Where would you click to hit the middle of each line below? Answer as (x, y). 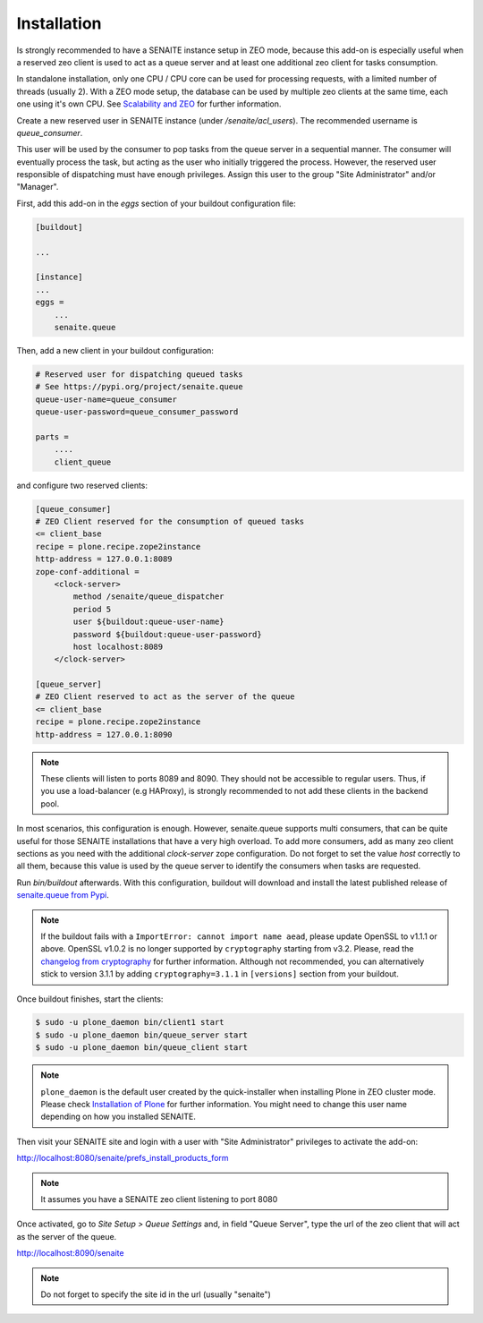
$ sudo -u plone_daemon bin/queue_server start (141, 1035)
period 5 (92, 609)
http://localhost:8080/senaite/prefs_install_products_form (123, 1158)
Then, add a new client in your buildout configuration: (115, 350)
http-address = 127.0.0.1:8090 (104, 734)
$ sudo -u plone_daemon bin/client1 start (130, 1022)
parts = (52, 437)
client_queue (83, 462)
